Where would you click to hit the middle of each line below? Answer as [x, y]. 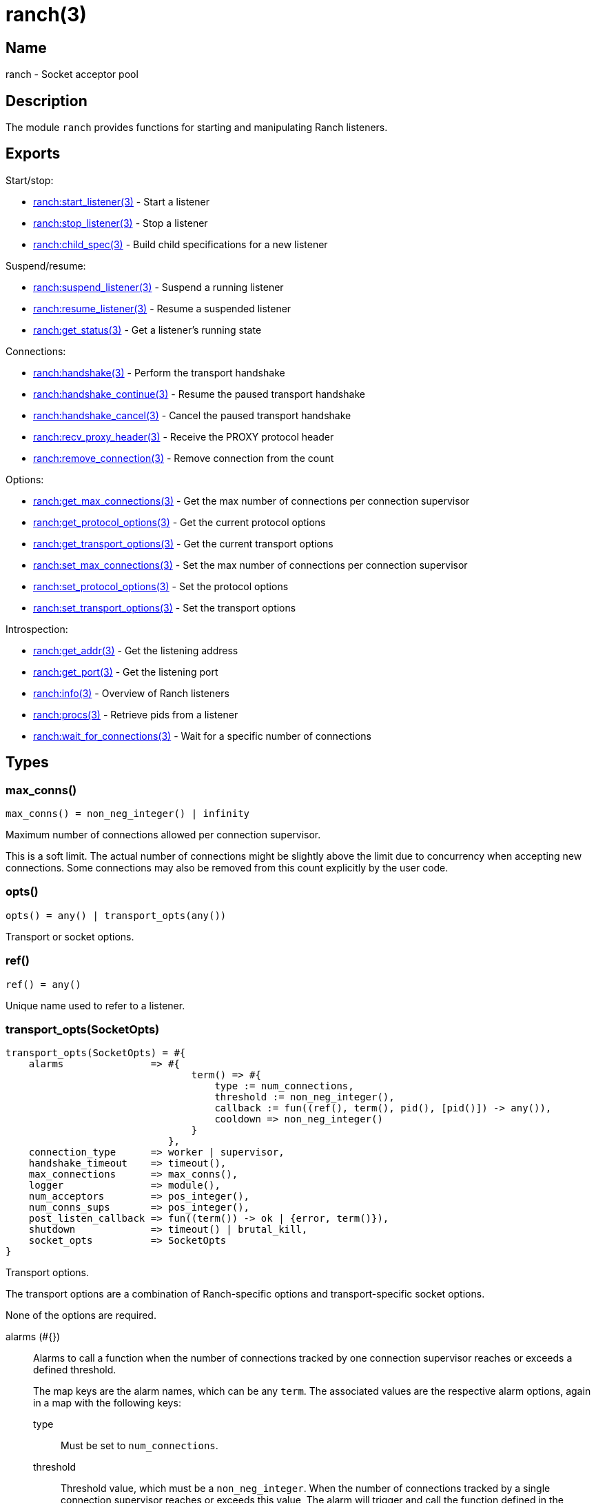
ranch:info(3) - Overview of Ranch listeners [131, 693]
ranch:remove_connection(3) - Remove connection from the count [184, 458]
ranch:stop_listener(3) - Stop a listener [121, 223]
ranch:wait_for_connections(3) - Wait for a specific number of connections [202, 736]
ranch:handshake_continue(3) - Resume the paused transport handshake [199, 394]
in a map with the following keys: [107, 1403]
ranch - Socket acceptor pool [72, 74]
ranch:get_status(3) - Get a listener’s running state [147, 330]
